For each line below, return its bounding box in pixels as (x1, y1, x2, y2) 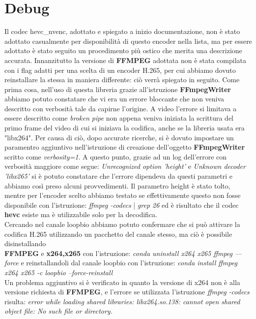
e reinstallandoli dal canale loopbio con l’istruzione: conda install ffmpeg (21, 257, 237, 268)
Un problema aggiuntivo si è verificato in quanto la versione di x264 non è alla (4, 277, 240, 287)
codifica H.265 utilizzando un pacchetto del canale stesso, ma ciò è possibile (4, 228, 232, 239)
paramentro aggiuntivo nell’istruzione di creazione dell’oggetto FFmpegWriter (4, 142, 245, 152)
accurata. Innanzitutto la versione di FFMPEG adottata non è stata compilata (4, 55, 246, 65)
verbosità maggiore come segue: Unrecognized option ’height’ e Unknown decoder (4, 161, 246, 171)
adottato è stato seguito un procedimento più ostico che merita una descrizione (4, 45, 242, 56)
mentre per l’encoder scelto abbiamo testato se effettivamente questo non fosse (4, 190, 241, 200)
